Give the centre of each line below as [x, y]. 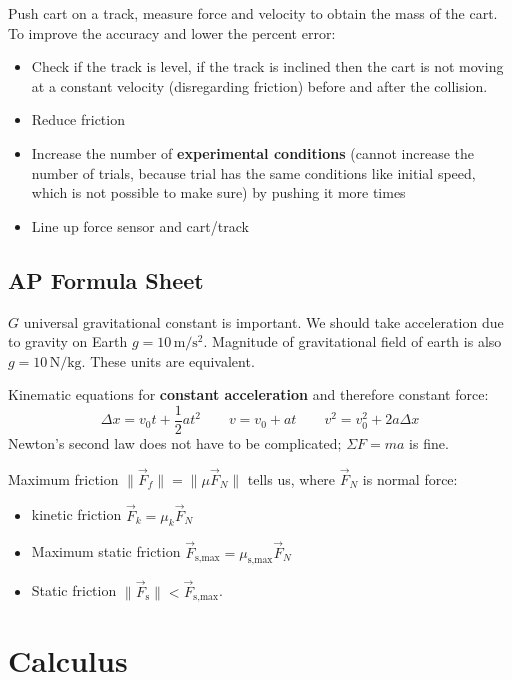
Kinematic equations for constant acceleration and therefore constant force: [248, 394]
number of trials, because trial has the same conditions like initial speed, [253, 172]
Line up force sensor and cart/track [140, 225]
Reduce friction [78, 119]
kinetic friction [76, 514]
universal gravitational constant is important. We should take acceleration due [263, 321]
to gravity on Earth [68, 341]
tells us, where [291, 478]
